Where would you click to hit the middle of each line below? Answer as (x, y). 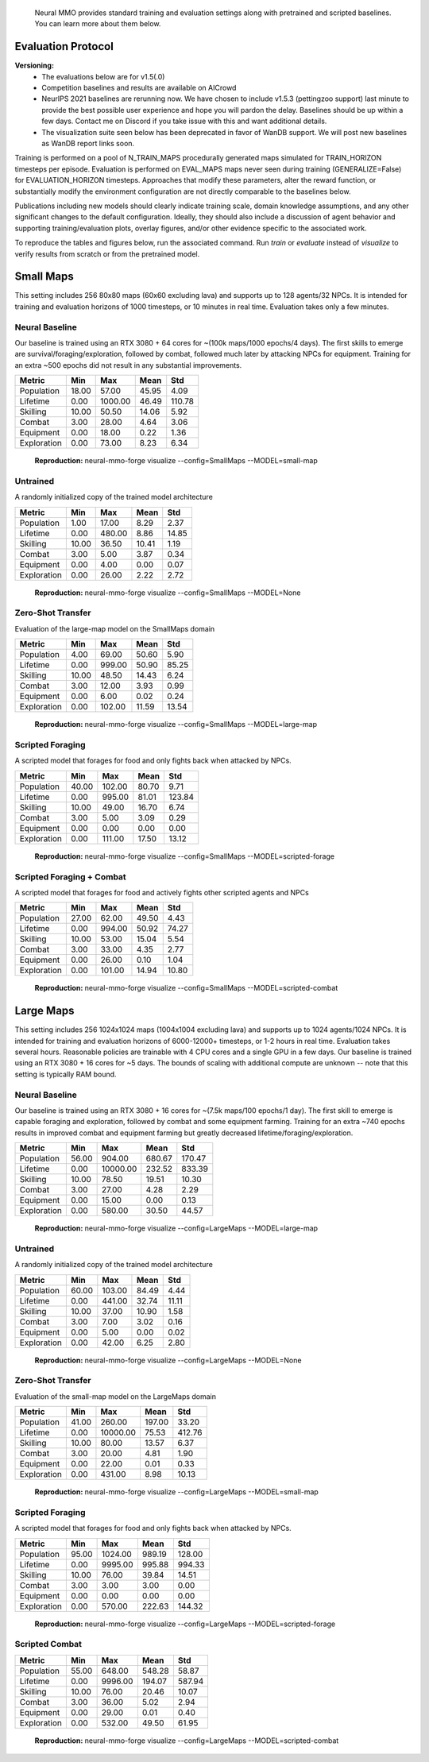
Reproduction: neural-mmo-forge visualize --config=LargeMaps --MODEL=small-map (177, 1492)
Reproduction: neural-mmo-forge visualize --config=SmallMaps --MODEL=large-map (176, 725)
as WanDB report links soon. (88, 144)
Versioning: (35, 66)
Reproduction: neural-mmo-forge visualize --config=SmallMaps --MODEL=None (168, 593)
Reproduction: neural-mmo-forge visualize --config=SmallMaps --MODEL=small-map (176, 461)
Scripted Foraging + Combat (70, 876)
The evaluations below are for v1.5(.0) (103, 76)
